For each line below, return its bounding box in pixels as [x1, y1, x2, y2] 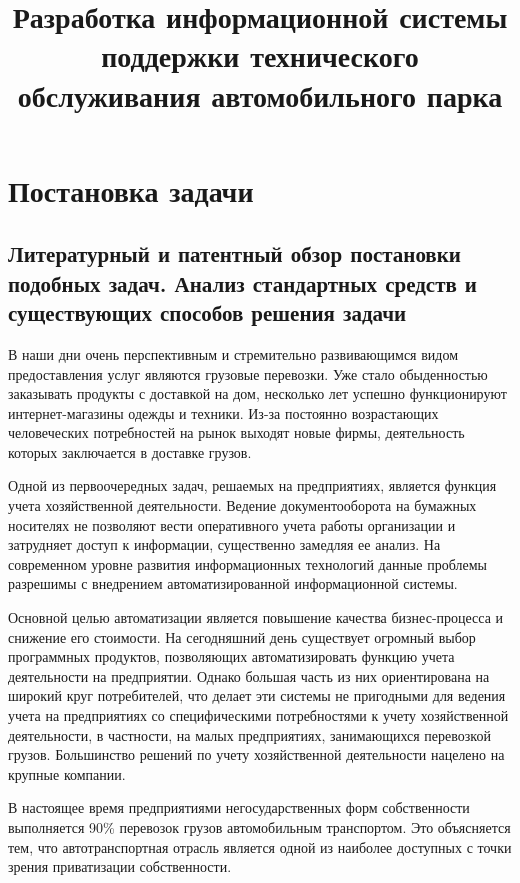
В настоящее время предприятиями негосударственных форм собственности [8, 797, 470, 818]
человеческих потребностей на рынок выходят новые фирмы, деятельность [8, 422, 465, 443]
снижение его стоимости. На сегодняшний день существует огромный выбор [8, 626, 476, 647]
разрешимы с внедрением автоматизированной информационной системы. [8, 573, 458, 594]
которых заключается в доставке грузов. [8, 441, 252, 462]
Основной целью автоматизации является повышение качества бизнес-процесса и [8, 607, 504, 628]
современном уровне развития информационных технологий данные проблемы [8, 553, 487, 574]
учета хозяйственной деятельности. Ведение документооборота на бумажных [8, 495, 477, 516]
